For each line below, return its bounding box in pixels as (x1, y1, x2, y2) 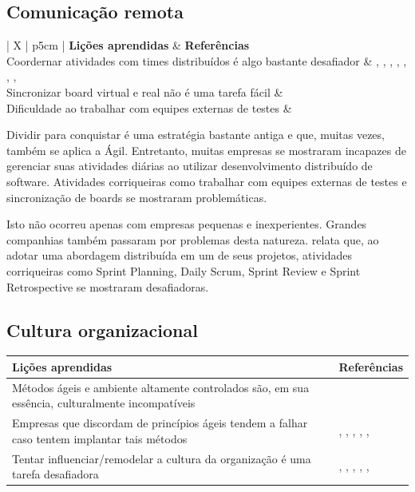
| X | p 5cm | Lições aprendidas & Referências (6, 37, 250, 54)
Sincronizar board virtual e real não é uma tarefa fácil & (6, 83, 283, 100)
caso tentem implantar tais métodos (12, 430, 188, 446)
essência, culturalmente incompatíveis (12, 395, 196, 411)
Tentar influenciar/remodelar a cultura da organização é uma (12, 450, 311, 466)
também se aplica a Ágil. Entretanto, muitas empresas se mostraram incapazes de (6, 141, 406, 158)
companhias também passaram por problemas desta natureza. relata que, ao (6, 231, 379, 248)
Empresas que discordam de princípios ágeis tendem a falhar (12, 415, 308, 431)
